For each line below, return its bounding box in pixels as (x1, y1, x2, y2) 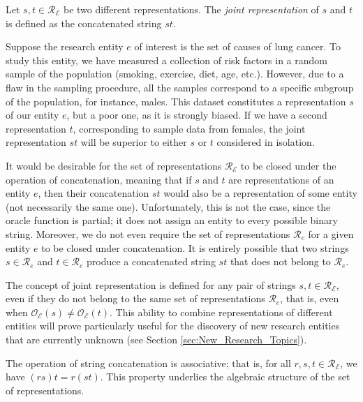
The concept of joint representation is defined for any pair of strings (6, 277, 296, 292)
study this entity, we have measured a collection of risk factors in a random (6, 52, 327, 67)
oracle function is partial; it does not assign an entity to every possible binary (6, 213, 338, 228)
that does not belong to (230, 254, 331, 269)
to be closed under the (240, 158, 336, 172)
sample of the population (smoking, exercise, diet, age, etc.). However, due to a (6, 66, 344, 81)
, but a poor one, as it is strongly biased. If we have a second (66, 107, 327, 122)
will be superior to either (80, 135, 187, 149)
